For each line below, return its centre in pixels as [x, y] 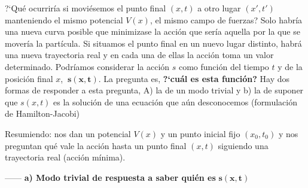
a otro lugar [219, 8]
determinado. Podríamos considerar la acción [87, 66]
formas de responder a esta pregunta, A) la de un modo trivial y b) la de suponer [154, 90]
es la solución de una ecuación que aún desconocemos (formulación [175, 101]
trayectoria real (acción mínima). [65, 157]
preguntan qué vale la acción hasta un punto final [96, 145]
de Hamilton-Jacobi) [42, 113]
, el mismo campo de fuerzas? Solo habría [226, 19]
